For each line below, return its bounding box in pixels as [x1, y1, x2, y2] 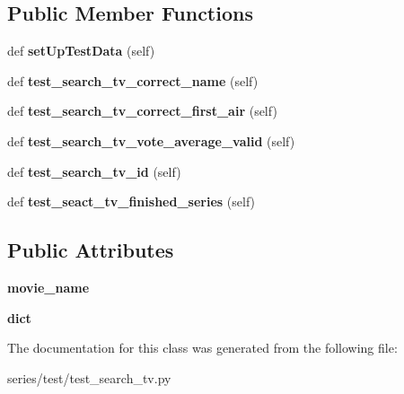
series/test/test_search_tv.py [7, 368, 171, 387]
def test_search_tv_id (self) [7, 162, 181, 180]
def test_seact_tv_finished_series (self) [7, 192, 256, 211]
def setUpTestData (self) [7, 41, 155, 60]
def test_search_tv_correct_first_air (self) [7, 101, 277, 120]
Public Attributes [7, 236, 174, 264]
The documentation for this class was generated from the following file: [7, 338, 398, 357]
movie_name [7, 277, 90, 296]
